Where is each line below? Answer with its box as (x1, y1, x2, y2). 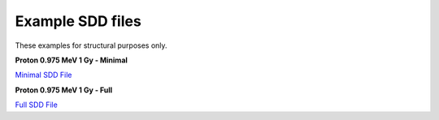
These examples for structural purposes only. (15, 41, 167, 50)
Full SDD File (15, 100, 59, 109)
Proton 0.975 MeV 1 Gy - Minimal (15, 55, 128, 65)
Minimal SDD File (15, 70, 72, 80)
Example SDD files (15, 12, 141, 30)
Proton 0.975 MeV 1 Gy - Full (15, 85, 113, 95)
